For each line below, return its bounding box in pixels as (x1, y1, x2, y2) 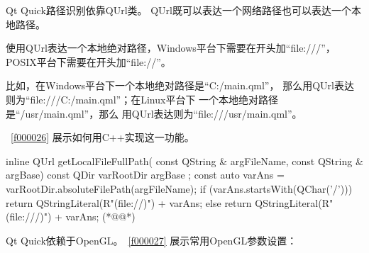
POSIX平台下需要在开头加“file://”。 (6, 54, 171, 69)
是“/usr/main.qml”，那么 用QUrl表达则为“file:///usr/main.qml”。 (6, 106, 302, 120)
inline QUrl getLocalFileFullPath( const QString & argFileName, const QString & (6, 153, 363, 168)
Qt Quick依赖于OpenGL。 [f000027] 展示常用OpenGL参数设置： (6, 232, 297, 247)
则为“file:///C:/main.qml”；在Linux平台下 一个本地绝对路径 (6, 91, 279, 106)
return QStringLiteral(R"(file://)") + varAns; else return (6, 195, 252, 210)
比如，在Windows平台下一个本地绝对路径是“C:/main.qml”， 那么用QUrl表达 (6, 78, 354, 93)
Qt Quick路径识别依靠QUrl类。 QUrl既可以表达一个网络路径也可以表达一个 (6, 3, 351, 17)
